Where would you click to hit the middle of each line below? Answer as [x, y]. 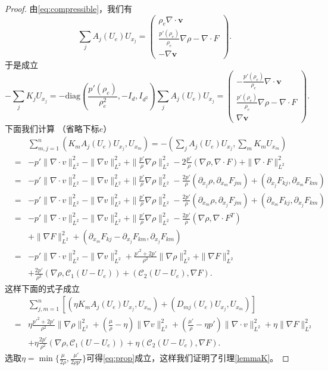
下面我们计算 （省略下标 [52, 128]
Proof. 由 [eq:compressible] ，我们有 [69, 8]
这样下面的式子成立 [42, 288]
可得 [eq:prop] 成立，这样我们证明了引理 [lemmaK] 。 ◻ [188, 358]
